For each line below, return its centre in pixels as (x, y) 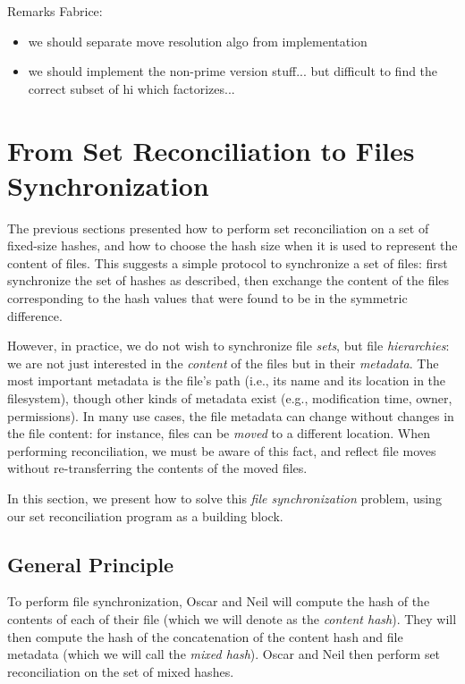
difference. (35, 315)
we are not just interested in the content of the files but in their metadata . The (223, 363)
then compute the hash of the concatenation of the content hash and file (205, 636)
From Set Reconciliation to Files (211, 150)
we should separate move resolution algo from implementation (198, 41)
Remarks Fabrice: (55, 11)
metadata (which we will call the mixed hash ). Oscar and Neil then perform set (224, 654)
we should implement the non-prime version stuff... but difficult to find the (233, 71)
